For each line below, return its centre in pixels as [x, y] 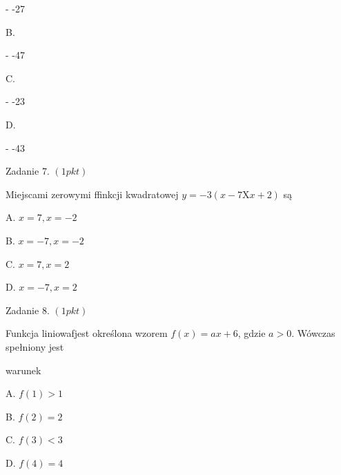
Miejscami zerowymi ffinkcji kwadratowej [92, 194]
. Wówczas [313, 333]
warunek [23, 370]
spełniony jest [35, 346]
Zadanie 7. [28, 171]
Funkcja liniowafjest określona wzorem [87, 333]
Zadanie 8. [28, 310]
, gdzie [252, 333]
